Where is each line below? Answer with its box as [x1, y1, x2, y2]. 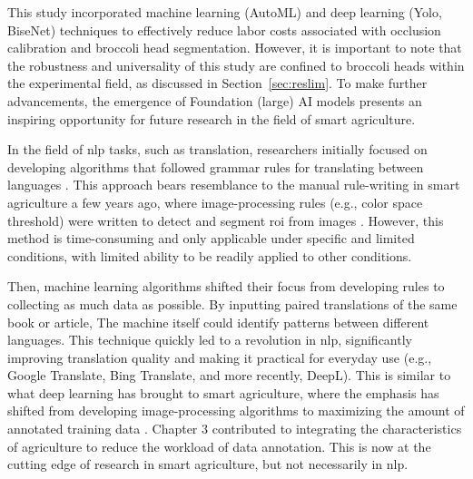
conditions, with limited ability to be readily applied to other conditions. [7, 246, 412, 265]
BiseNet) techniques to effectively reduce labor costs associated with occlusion [7, 20, 441, 39]
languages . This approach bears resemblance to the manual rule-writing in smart [7, 175, 460, 194]
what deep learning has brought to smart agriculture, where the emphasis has [7, 383, 439, 402]
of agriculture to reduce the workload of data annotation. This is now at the [7, 436, 431, 455]
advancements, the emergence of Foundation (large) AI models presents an [7, 91, 422, 110]
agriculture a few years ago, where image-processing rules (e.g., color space [7, 192, 423, 211]
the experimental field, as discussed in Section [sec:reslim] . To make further [7, 73, 428, 93]
